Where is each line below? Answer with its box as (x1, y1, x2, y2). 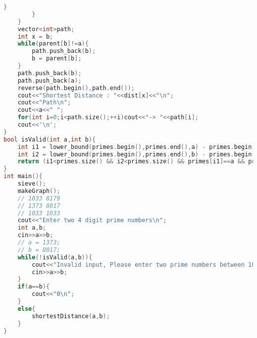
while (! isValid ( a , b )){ (17, 253, 93, 261)
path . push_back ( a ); (17, 77, 82, 84)
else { (17, 305, 36, 312)
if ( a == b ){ (17, 283, 50, 290)
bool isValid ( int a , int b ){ (3, 136, 96, 143)
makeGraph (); (17, 187, 60, 194)
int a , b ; (17, 224, 46, 232)
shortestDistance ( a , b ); (32, 312, 110, 320)
